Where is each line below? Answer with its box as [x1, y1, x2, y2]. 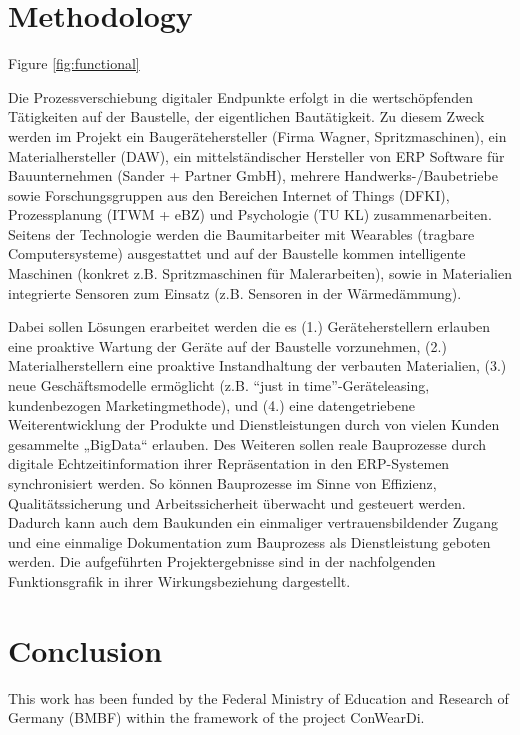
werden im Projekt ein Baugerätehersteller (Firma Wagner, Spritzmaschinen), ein [8, 125, 507, 146]
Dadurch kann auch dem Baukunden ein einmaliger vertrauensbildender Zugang [8, 512, 498, 533]
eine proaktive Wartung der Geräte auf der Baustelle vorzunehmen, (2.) [8, 335, 447, 356]
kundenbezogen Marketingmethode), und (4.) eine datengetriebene [8, 394, 415, 415]
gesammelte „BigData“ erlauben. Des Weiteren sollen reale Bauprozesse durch [8, 433, 487, 454]
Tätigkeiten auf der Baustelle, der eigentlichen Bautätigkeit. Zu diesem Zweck [8, 106, 485, 127]
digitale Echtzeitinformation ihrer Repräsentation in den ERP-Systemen [8, 453, 450, 474]
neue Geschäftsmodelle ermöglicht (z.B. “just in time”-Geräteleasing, [8, 375, 430, 396]
